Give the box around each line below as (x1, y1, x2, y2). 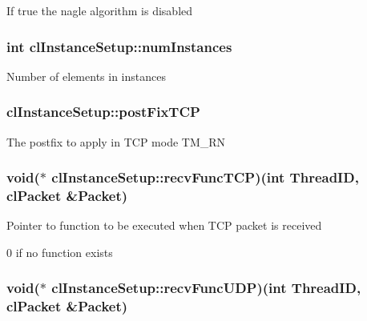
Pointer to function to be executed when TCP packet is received (6, 217, 322, 234)
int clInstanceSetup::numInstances (6, 36, 232, 56)
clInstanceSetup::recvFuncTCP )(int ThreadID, (51, 167, 359, 187)
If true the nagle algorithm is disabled (6, 2, 193, 18)
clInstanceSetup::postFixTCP (6, 102, 200, 122)
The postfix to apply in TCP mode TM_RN (6, 133, 226, 150)
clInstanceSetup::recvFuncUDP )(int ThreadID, (51, 278, 361, 298)
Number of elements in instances (6, 67, 166, 84)
